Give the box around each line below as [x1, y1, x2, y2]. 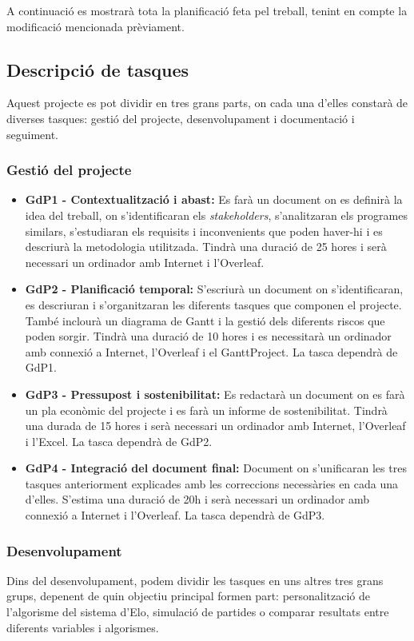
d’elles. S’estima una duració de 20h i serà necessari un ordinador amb [25, 491, 370, 508]
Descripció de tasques [6, 57, 189, 82]
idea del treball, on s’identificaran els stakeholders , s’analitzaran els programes [25, 206, 408, 223]
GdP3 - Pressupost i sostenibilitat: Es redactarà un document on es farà [25, 385, 405, 402]
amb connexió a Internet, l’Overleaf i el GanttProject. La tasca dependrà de [25, 343, 398, 360]
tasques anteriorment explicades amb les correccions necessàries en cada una [25, 475, 399, 492]
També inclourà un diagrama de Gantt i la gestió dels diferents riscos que [25, 312, 385, 328]
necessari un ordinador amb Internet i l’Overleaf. [25, 253, 265, 270]
